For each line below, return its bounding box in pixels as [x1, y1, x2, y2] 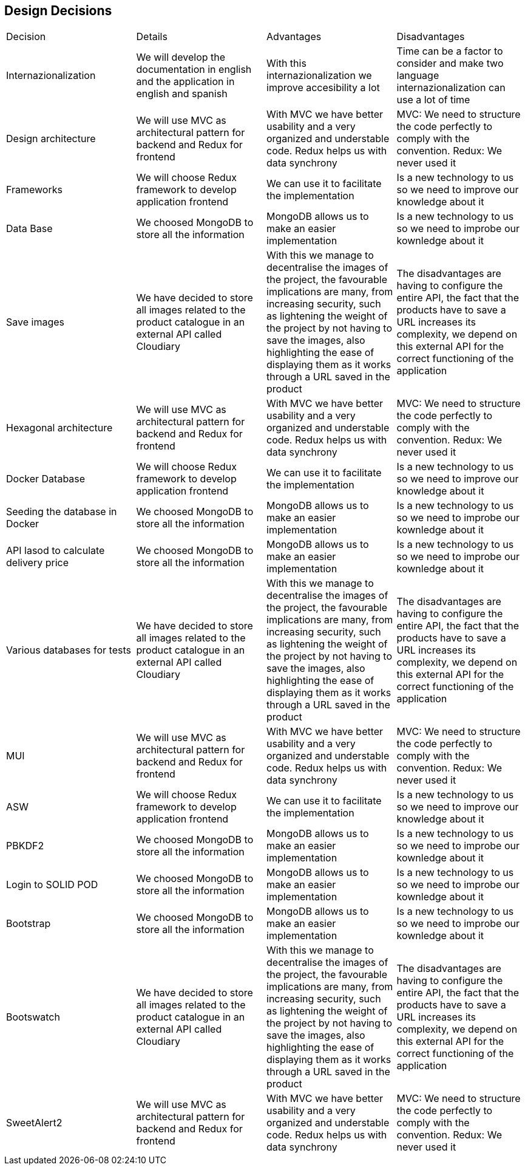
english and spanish [136, 87, 228, 100]
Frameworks [6, 183, 63, 196]
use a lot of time [396, 94, 470, 106]
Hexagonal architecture [6, 422, 113, 434]
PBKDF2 [6, 840, 44, 852]
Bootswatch [6, 1011, 60, 1024]
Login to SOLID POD [6, 878, 98, 891]
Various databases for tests [6, 644, 131, 657]
